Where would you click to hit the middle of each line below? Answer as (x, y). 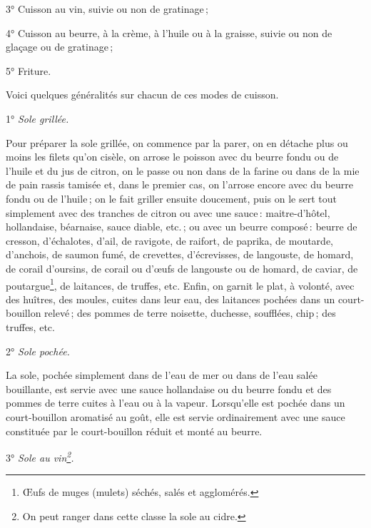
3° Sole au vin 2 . (40, 456)
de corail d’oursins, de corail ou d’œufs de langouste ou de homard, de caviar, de (182, 268)
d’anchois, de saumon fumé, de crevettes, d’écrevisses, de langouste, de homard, (180, 254)
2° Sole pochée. (38, 351)
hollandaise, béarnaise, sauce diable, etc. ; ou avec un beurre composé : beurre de (182, 227)
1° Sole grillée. (37, 118)
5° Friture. (29, 70)
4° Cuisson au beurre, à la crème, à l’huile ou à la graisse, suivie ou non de (169, 32)
